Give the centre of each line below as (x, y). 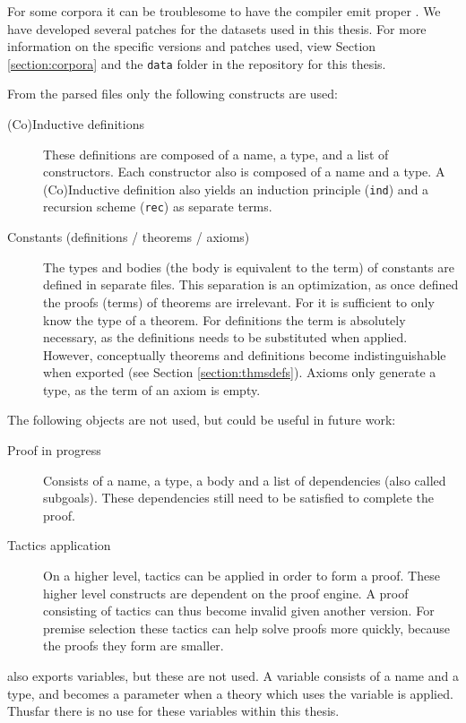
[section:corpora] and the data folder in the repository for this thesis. (197, 63)
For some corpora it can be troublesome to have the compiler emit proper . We (224, 11)
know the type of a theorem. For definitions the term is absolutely (224, 319)
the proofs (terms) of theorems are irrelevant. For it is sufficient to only (239, 301)
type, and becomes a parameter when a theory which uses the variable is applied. (230, 693)
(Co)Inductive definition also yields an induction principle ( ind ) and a (236, 189)
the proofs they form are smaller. (134, 646)
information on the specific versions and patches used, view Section (192, 46)
